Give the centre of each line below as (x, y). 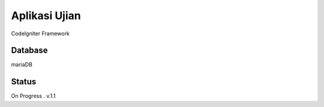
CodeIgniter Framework (40, 33)
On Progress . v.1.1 (34, 96)
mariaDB (22, 65)
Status (24, 82)
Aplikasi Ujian (46, 16)
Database (29, 51)
